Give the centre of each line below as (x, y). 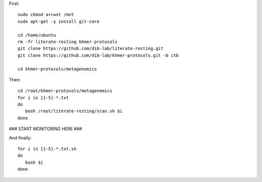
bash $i (34, 162)
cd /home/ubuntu (37, 35)
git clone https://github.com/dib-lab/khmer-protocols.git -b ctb (98, 55)
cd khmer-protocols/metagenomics (57, 69)
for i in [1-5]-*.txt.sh (47, 149)
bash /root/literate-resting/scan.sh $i (74, 111)
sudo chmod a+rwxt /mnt (46, 15)
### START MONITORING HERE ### (46, 129)
